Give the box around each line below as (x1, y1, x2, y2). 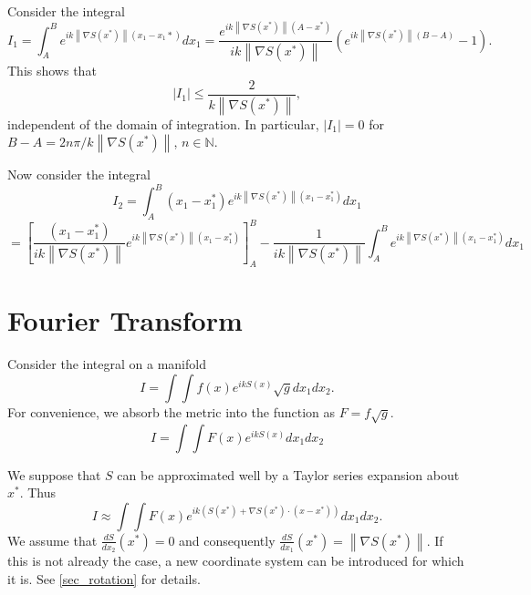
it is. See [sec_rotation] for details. (7, 569, 201, 588)
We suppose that (7, 465, 101, 484)
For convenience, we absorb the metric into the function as (7, 402, 336, 421)
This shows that (7, 61, 97, 79)
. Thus (19, 483, 57, 502)
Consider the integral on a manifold (7, 354, 206, 374)
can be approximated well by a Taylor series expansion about (117, 465, 460, 484)
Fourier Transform (7, 302, 243, 339)
